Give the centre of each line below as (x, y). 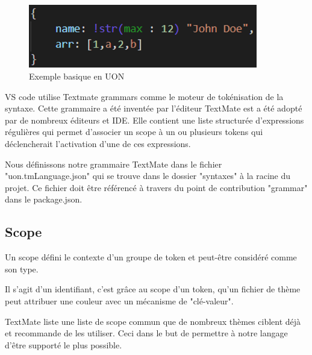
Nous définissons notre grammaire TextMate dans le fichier (114, 164)
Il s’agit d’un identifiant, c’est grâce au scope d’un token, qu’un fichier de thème (153, 289)
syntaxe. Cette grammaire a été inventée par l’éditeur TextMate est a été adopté (154, 108)
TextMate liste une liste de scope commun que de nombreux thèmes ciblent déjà (153, 321)
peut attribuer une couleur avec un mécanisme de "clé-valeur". (119, 300)
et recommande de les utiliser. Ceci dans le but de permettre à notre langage (146, 333)
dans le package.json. (44, 199)
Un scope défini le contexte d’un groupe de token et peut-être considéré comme (151, 257)
